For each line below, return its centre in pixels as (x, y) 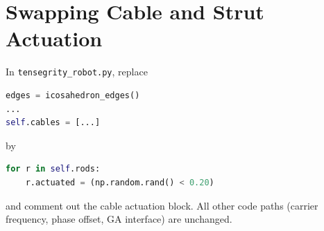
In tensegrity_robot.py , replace (77, 72)
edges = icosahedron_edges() (73, 95)
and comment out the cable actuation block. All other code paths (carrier (162, 205)
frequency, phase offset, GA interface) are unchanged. (119, 219)
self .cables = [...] (53, 123)
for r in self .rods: (53, 169)
